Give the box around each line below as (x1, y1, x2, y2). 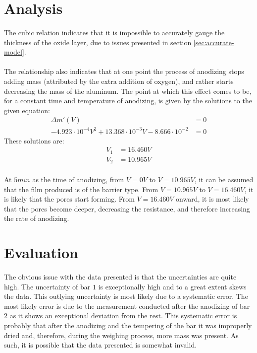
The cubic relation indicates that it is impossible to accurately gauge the (4, 27, 225, 37)
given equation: (4, 105, 50, 115)
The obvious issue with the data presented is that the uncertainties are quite (4, 271, 237, 282)
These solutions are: (4, 135, 64, 145)
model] (4, 47, 24, 57)
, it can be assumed (194, 174, 254, 185)
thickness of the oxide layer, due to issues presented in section (4, 37, 192, 47)
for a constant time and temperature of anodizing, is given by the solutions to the (4, 95, 252, 106)
